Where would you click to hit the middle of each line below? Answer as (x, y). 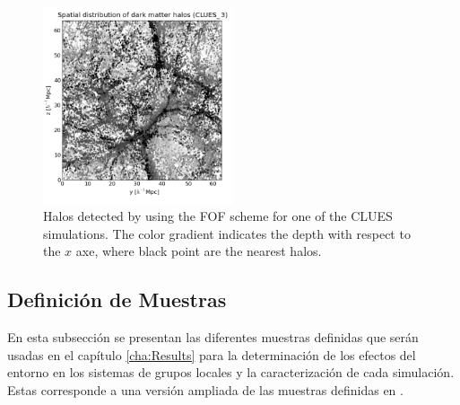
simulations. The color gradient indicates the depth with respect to (227, 233)
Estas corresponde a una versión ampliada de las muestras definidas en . (205, 390)
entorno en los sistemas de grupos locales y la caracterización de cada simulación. (231, 372)
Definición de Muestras (117, 299)
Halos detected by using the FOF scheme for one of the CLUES (218, 216)
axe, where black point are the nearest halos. (199, 251)
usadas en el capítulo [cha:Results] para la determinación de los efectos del (212, 354)
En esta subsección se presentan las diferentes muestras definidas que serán (213, 337)
